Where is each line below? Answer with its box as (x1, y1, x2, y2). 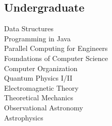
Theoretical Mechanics (4, 92, 73, 103)
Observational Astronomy (4, 102, 83, 112)
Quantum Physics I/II (4, 73, 73, 83)
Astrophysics (4, 112, 43, 122)
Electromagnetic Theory (4, 82, 79, 93)
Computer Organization (4, 62, 78, 73)
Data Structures (4, 23, 53, 34)
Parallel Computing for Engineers (4, 43, 108, 53)
